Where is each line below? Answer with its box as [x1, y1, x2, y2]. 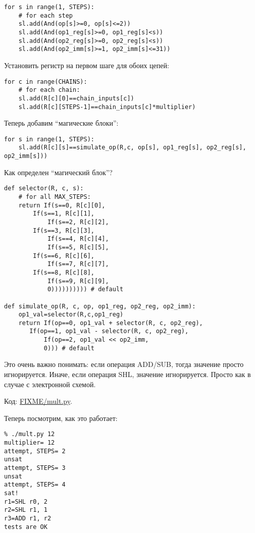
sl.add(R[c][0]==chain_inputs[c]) [18, 94, 134, 102]
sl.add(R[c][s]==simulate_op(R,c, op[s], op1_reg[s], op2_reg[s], [18, 144, 246, 151]
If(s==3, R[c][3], [33, 227, 94, 234]
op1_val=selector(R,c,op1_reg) [18, 311, 124, 318]
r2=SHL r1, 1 [4, 506, 47, 514]
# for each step [18, 12, 73, 19]
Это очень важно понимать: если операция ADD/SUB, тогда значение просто [4, 359, 244, 369]
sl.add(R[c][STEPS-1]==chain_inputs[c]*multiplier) [18, 103, 196, 111]
